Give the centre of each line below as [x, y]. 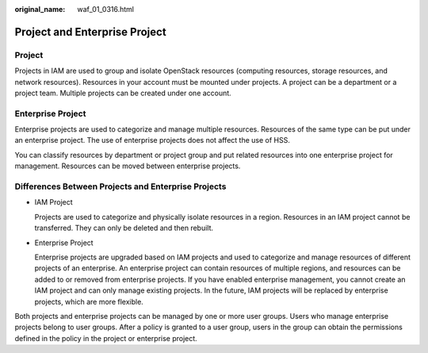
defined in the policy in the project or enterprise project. [106, 338]
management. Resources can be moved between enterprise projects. [128, 166]
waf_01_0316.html [106, 9]
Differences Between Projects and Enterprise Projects [120, 186]
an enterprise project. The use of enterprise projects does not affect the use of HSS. [153, 140]
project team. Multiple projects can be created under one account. [123, 93]
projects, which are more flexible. [89, 301]
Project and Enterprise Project [90, 32]
